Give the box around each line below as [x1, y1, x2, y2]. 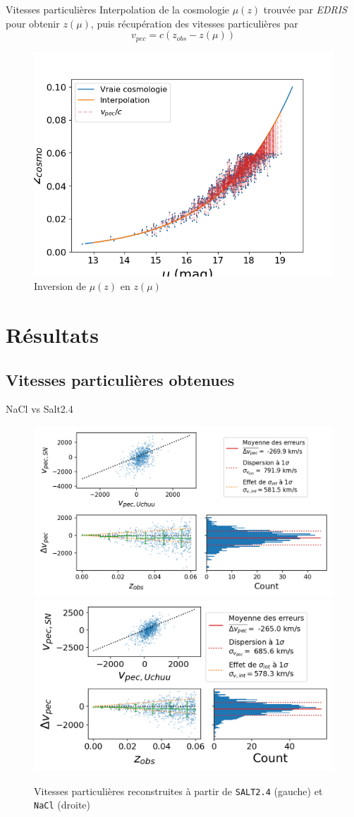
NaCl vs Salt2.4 [6, 401, 73, 416]
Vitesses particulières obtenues [6, 368, 235, 390]
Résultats [6, 320, 99, 349]
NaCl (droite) [34, 797, 91, 812]
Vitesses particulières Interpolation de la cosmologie [6, 2, 230, 16]
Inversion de [34, 279, 87, 293]
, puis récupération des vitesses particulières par [90, 16, 298, 30]
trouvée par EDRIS [263, 2, 348, 16]
